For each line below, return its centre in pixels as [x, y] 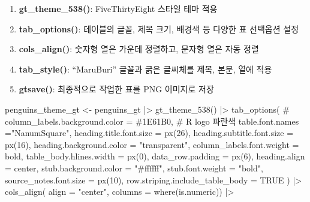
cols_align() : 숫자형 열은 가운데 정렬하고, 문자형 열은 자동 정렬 [139, 49]
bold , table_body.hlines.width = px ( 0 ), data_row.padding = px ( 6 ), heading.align [155, 156]
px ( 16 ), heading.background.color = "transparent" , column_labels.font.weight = [152, 144]
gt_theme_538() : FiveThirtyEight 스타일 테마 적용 [118, 8]
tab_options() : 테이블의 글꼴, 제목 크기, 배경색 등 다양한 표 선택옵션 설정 [159, 28]
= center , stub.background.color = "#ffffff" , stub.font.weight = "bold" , [134, 168]
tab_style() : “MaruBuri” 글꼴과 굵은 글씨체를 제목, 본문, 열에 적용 [145, 69]
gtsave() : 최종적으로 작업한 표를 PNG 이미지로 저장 [116, 89]
